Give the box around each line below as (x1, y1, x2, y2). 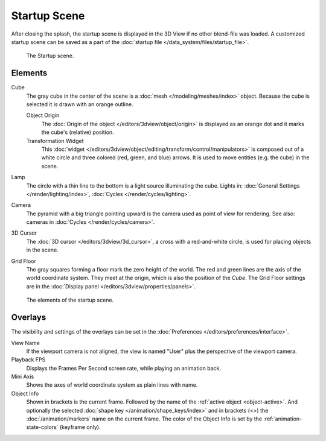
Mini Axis (11, 373, 34, 380)
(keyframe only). (59, 424, 101, 431)
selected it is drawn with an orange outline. (26, 101, 133, 108)
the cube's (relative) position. (41, 128, 114, 136)
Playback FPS (11, 356, 46, 363)
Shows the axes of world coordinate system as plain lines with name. (26, 381, 198, 389)
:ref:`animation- (263, 415, 302, 422)
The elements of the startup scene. (26, 296, 114, 304)
